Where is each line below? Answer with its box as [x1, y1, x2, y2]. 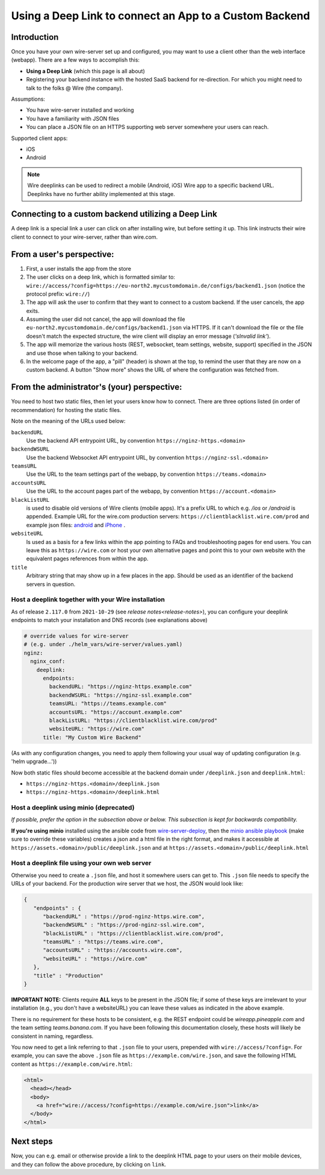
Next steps [11, 1136, 53, 1147]
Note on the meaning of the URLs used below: [11, 417, 126, 425]
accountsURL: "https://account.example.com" [49, 709, 183, 715]
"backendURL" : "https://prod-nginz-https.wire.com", [43, 913, 205, 920]
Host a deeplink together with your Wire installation [11, 595, 166, 604]
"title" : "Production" [33, 972, 104, 979]
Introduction [11, 32, 59, 42]
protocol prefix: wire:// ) [26, 290, 90, 297]
